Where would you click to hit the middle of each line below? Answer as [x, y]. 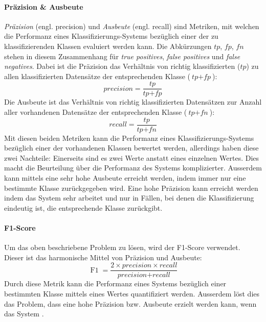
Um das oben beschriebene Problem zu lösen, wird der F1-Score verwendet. [122, 247]
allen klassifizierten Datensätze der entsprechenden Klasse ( [97, 76]
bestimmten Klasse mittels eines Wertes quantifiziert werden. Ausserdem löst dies [132, 294]
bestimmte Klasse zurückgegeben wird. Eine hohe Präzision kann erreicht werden [131, 188]
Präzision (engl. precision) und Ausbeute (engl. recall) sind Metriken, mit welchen [132, 26]
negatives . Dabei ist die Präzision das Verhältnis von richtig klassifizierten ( [122, 66]
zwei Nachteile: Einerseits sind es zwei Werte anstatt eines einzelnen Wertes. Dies [132, 157]
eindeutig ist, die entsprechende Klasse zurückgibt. [83, 207]
